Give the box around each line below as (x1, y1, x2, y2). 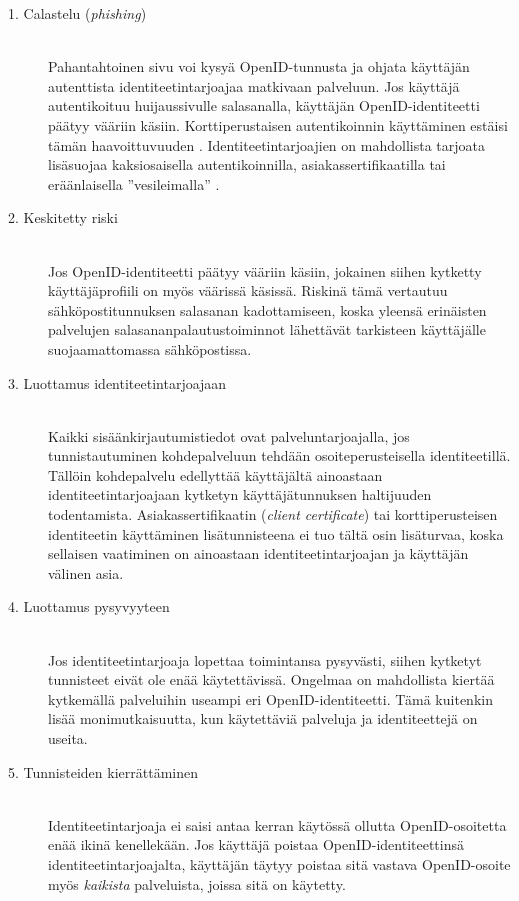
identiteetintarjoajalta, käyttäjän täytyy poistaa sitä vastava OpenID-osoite (48, 853, 511, 874)
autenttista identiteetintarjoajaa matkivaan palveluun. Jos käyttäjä (48, 75, 460, 96)
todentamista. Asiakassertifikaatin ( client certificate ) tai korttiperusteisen (48, 504, 498, 525)
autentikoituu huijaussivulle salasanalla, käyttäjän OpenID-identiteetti (48, 95, 480, 116)
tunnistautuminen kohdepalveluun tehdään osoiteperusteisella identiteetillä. (48, 445, 511, 466)
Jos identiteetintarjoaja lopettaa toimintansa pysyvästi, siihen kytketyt (48, 649, 482, 670)
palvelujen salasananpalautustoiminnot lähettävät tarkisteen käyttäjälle (48, 319, 486, 340)
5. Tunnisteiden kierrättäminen (8, 761, 198, 782)
